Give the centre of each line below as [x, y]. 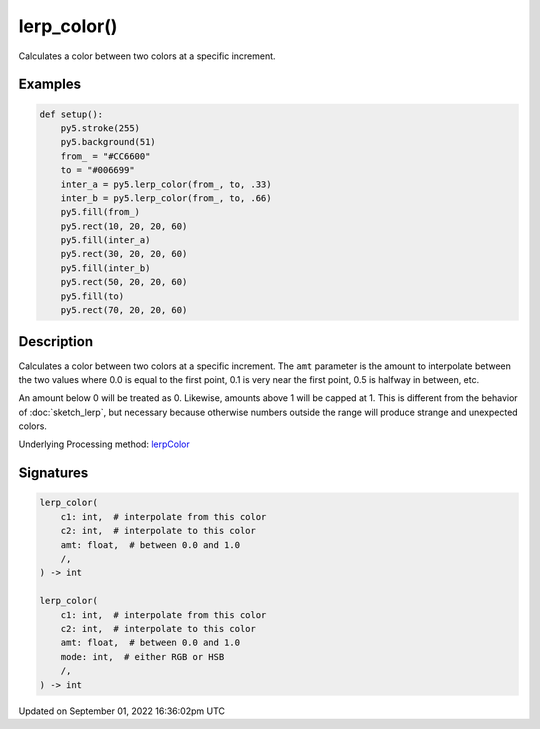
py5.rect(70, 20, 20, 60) [124, 310]
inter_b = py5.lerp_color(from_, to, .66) [166, 198]
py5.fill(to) [92, 296]
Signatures [53, 473]
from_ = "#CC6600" [105, 156]
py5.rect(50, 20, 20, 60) [124, 282]
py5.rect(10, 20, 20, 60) [124, 226]
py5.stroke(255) [100, 128]
